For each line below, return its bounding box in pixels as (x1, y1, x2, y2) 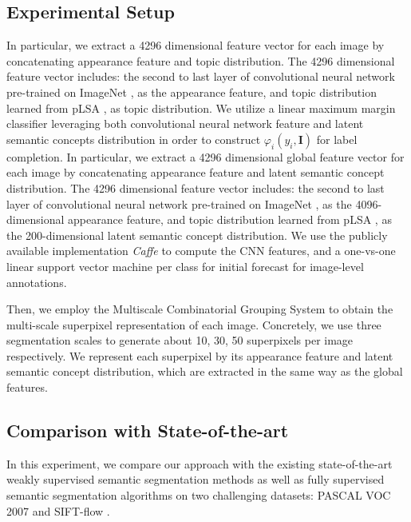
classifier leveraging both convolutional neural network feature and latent (6, 115, 364, 132)
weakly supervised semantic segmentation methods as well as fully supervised (6, 471, 385, 488)
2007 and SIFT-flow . (6, 502, 110, 519)
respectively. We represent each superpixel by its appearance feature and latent (6, 347, 393, 364)
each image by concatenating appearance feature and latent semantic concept (6, 164, 385, 181)
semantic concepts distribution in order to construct (6, 130, 261, 147)
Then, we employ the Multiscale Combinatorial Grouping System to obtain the (6, 301, 393, 317)
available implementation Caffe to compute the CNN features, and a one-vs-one (6, 242, 396, 259)
